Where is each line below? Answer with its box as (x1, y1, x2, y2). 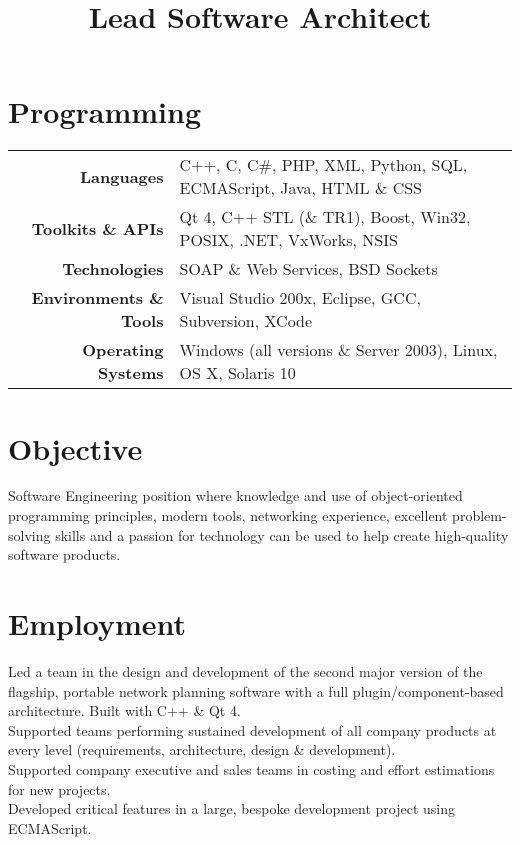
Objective (8, 427, 143, 468)
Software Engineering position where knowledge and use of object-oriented (8, 485, 463, 506)
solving (8, 524, 51, 545)
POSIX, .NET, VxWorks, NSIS (179, 228, 398, 252)
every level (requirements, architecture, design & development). (8, 739, 396, 760)
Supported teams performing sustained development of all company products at (8, 719, 497, 740)
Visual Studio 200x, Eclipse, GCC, (179, 286, 421, 310)
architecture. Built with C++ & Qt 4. (8, 700, 241, 721)
